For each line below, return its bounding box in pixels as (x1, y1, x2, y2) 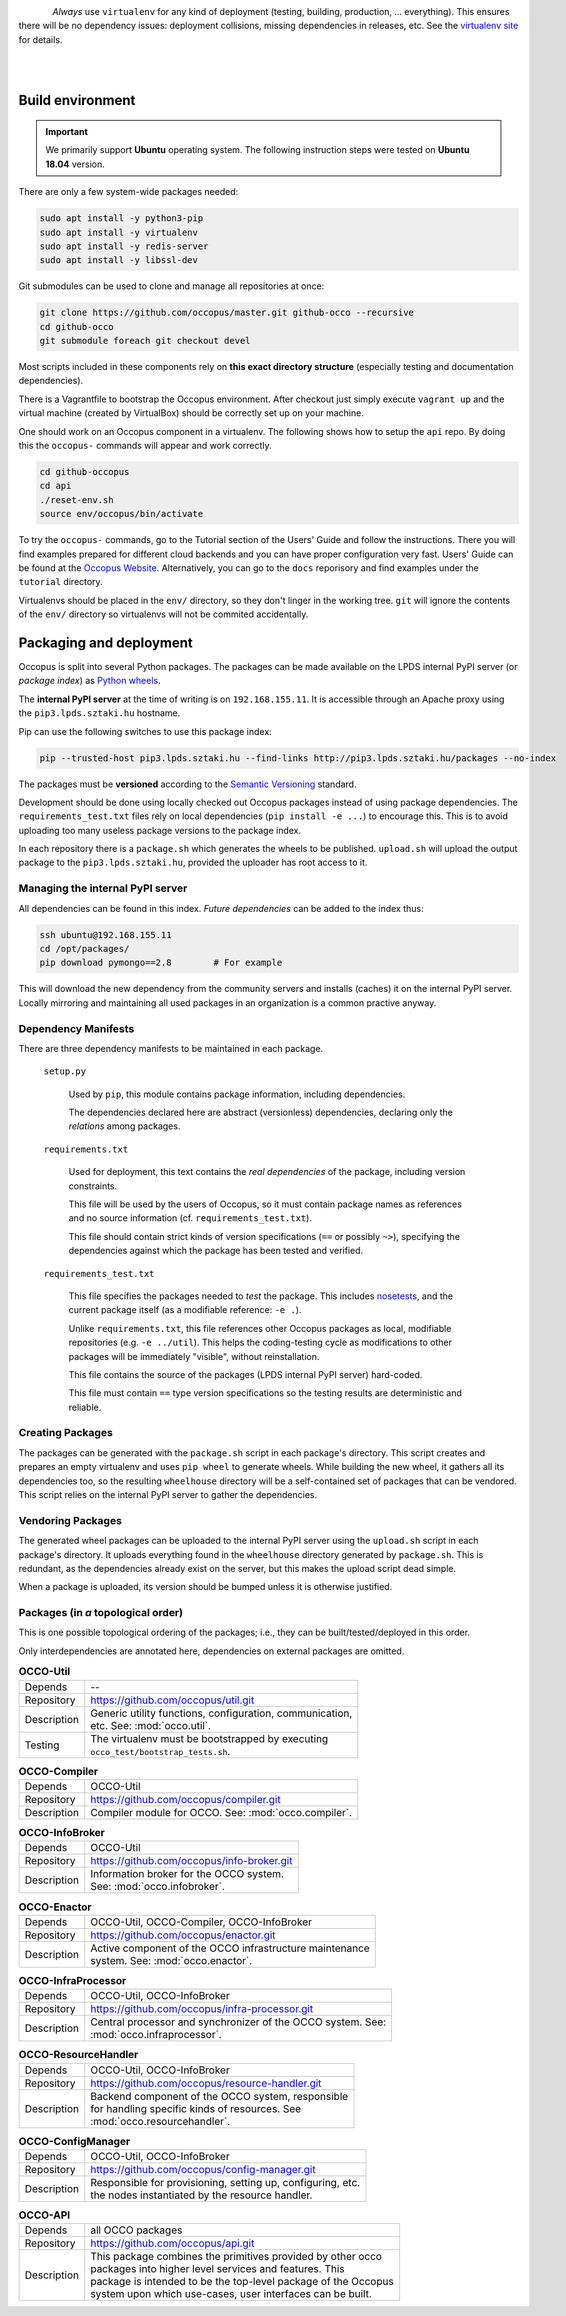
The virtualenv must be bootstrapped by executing (90, 1731, 329, 1745)
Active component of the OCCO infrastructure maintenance (90, 1941, 370, 1955)
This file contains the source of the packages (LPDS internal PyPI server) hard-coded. (68, 1368, 423, 1380)
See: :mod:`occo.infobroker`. (90, 1880, 225, 1894)
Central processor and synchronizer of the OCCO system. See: (90, 2015, 387, 2029)
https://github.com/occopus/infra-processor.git (90, 2002, 314, 2016)
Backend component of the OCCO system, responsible (90, 2089, 349, 2103)
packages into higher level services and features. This (90, 2262, 345, 2276)
